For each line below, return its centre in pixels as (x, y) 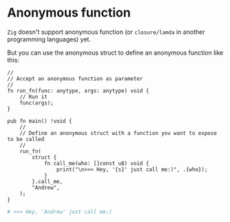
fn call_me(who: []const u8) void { (96, 163)
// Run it (34, 97)
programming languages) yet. (49, 39)
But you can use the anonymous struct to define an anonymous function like (115, 53)
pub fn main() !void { (40, 121)
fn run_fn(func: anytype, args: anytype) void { (78, 91)
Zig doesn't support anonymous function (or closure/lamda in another (106, 32)
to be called (26, 139)
